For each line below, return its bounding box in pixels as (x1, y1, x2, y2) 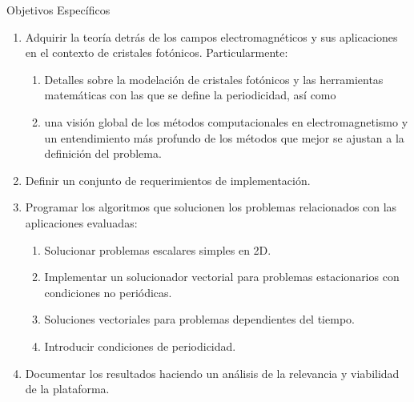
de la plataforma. (25, 380, 110, 397)
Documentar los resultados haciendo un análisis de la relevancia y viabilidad (25, 364, 400, 381)
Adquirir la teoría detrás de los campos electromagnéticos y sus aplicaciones (25, 28, 398, 45)
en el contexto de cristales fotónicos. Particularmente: (25, 44, 288, 61)
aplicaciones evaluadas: (25, 214, 138, 231)
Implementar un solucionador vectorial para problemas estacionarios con (44, 268, 400, 285)
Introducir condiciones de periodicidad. (44, 337, 236, 354)
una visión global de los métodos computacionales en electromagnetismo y (44, 113, 408, 130)
